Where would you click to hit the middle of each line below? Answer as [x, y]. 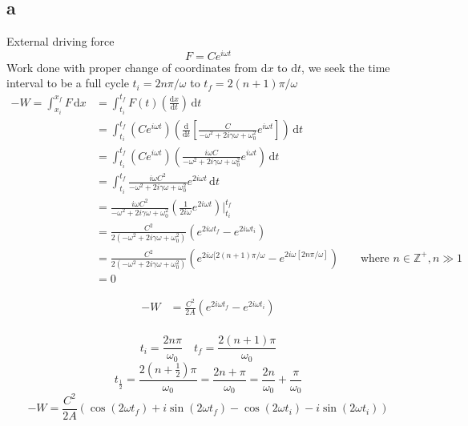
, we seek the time [346, 67]
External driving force [61, 41]
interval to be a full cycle [68, 83]
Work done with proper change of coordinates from [132, 67]
